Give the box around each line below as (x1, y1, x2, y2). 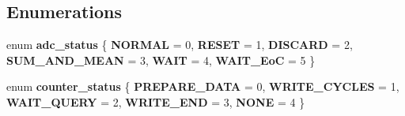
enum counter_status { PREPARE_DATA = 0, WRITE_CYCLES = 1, (6, 78, 399, 95)
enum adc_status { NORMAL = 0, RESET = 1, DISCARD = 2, (6, 36, 353, 53)
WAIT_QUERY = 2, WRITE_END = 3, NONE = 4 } (6, 93, 305, 110)
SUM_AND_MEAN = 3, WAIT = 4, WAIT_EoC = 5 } (6, 51, 316, 68)
